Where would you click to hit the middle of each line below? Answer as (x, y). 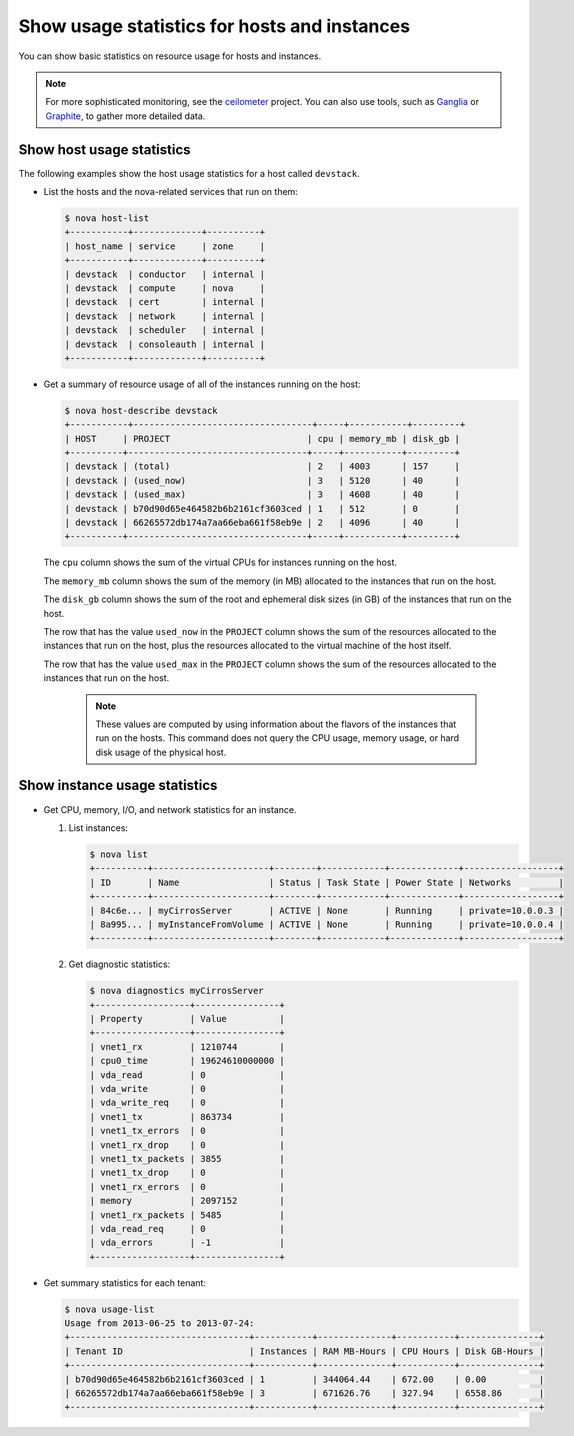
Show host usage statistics (104, 149)
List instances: (98, 827)
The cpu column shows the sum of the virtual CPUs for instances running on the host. (220, 562)
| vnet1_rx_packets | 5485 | (187, 1214)
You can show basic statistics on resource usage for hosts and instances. (170, 56)
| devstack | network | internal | (164, 316)
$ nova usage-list (109, 1309)
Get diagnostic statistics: (119, 964)
